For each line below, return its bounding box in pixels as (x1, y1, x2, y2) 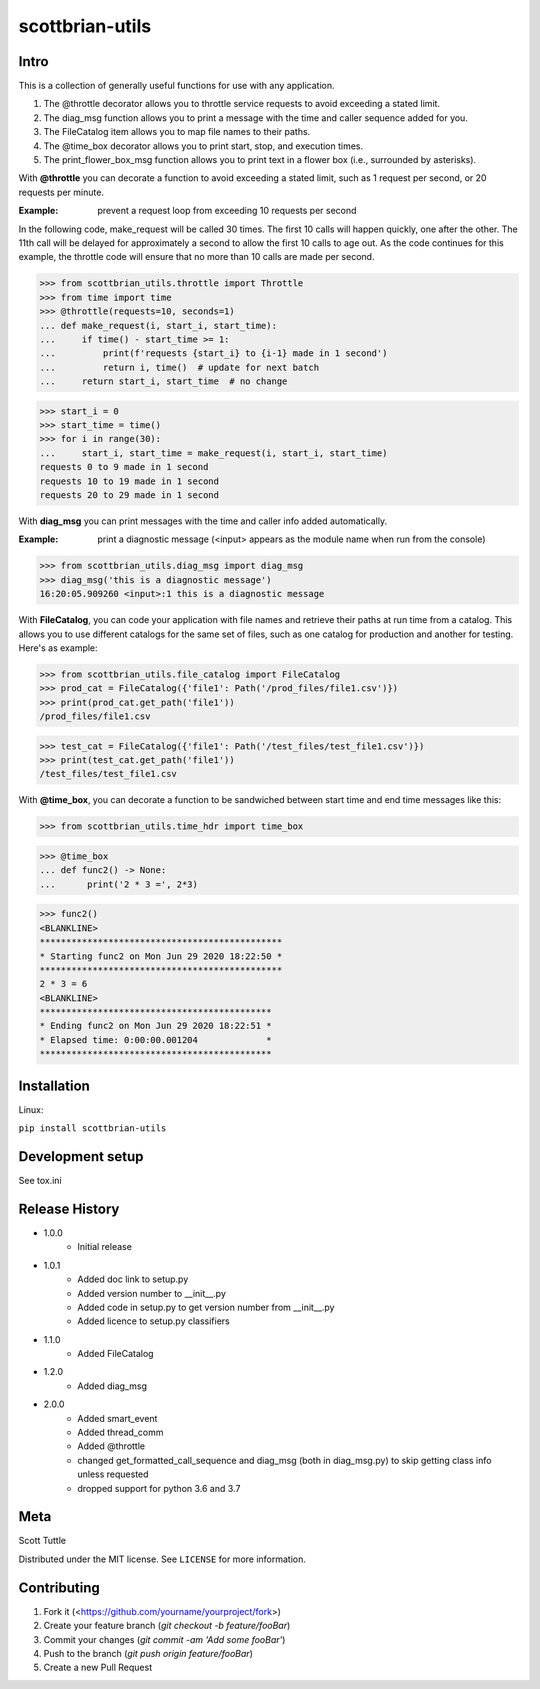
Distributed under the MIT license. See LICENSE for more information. (18, 1553, 307, 1565)
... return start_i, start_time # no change (39, 376, 288, 387)
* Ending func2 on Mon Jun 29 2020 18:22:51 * (39, 1020, 272, 1032)
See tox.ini (18, 1175, 62, 1187)
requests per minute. (18, 186, 105, 198)
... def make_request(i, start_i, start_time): (39, 320, 277, 331)
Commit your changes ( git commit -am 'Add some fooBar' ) (43, 1633, 286, 1645)
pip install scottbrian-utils (18, 1123, 167, 1134)
